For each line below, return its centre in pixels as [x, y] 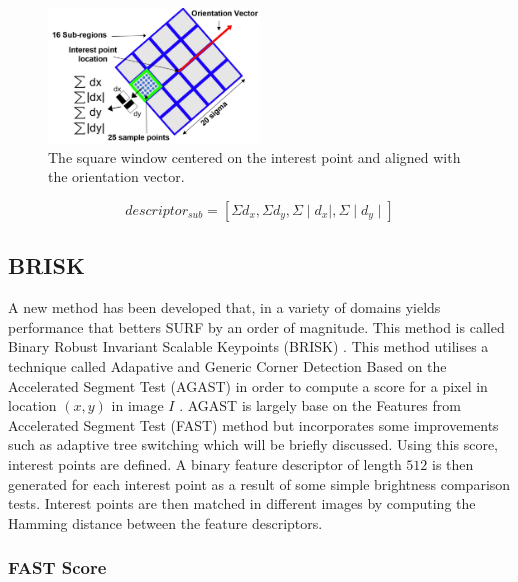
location [32, 405]
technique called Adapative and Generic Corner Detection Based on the [227, 365]
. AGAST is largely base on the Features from [320, 405]
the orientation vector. [116, 176]
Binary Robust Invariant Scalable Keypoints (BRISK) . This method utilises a [248, 346]
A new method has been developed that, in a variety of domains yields [224, 307]
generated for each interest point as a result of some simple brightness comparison [259, 483]
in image [137, 405]
